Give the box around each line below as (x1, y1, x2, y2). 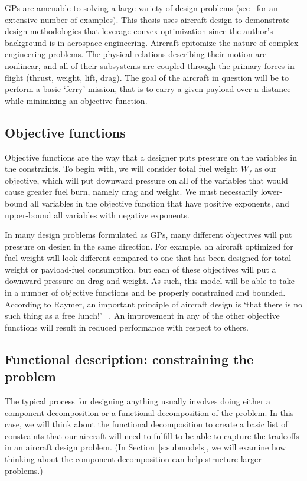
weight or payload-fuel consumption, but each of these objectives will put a (5, 263, 276, 275)
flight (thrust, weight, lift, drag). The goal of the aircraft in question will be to (5, 71, 289, 83)
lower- (260, 185, 283, 198)
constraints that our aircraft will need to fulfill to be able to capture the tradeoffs (5, 429, 299, 441)
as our (254, 162, 277, 175)
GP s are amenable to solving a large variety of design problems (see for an (5, 2, 278, 14)
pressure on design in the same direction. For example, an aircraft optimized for (5, 240, 293, 252)
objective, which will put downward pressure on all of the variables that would (5, 174, 288, 186)
